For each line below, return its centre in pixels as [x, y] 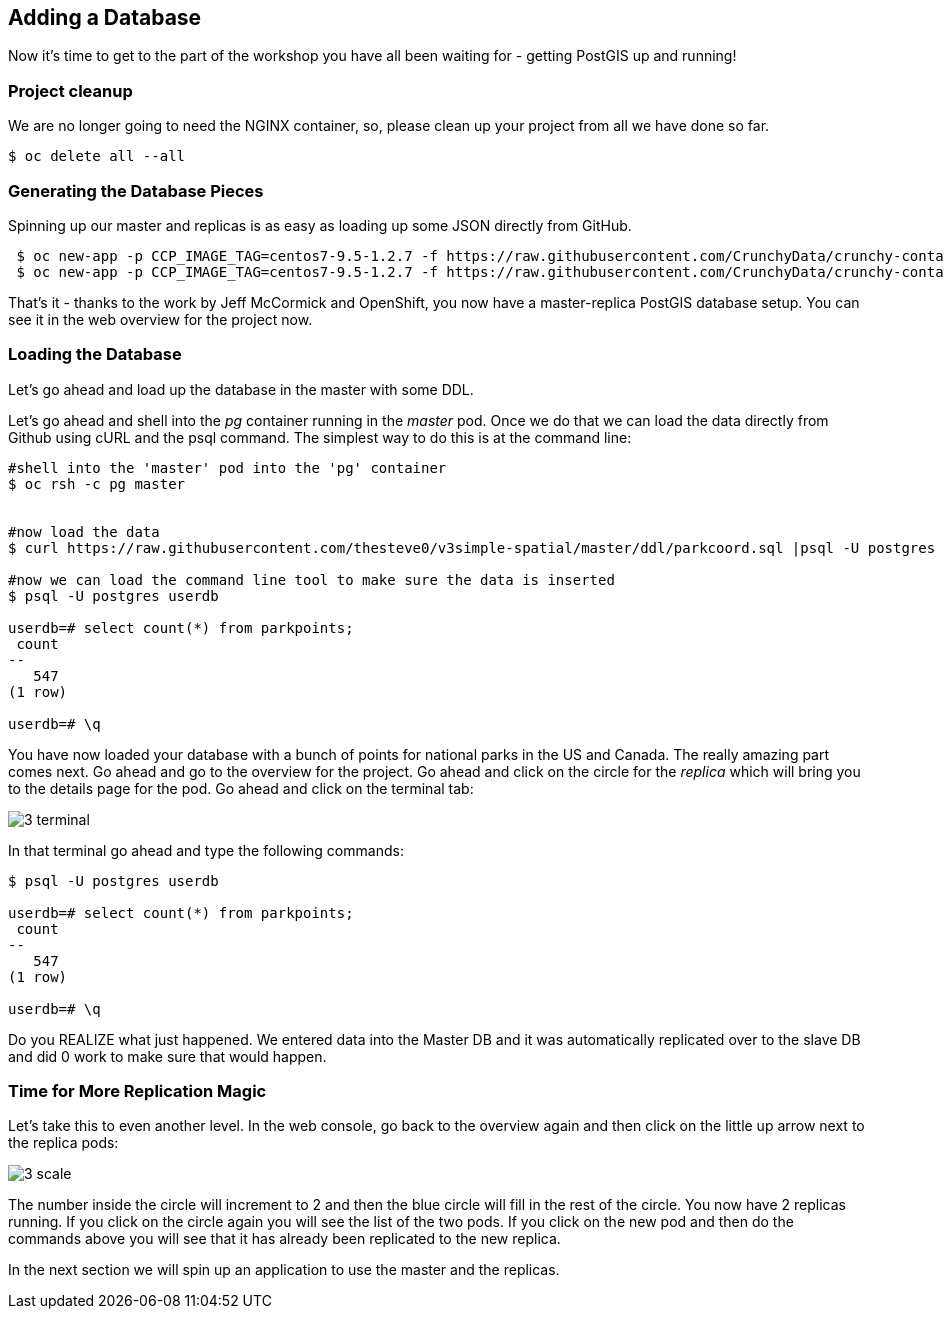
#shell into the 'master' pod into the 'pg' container [227, 467]
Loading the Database [95, 354]
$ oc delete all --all [97, 156]
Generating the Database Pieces [136, 190]
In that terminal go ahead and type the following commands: [206, 850]
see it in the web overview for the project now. [160, 319]
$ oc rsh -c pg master [97, 483]
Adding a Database [105, 17]
